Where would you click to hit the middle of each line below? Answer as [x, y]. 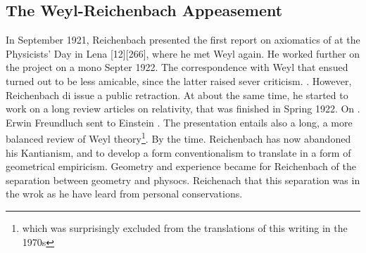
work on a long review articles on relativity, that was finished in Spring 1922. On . [183, 109]
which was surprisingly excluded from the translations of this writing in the [185, 227]
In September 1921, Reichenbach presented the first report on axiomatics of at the [183, 40]
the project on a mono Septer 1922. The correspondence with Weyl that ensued [177, 67]
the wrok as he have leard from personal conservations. [124, 194]
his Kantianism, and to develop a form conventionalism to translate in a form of [178, 152]
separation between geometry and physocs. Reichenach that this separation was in [183, 180]
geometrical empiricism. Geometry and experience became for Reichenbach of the [181, 166]
